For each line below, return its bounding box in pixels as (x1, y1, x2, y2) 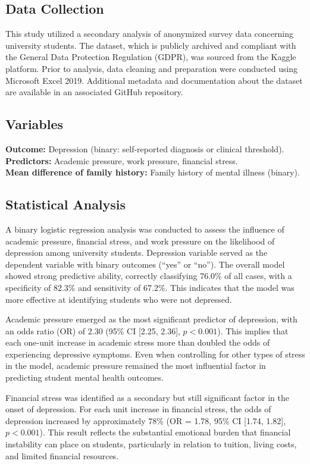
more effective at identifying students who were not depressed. (5, 293, 232, 305)
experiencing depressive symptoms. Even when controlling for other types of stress (5, 347, 305, 360)
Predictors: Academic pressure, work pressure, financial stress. (5, 154, 238, 167)
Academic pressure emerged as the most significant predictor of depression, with (5, 313, 298, 325)
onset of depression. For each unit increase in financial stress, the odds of (5, 403, 271, 415)
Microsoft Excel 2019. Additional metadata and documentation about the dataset (5, 74, 303, 86)
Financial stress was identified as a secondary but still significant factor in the (5, 391, 289, 403)
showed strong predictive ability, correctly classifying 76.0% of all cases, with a (5, 269, 292, 282)
